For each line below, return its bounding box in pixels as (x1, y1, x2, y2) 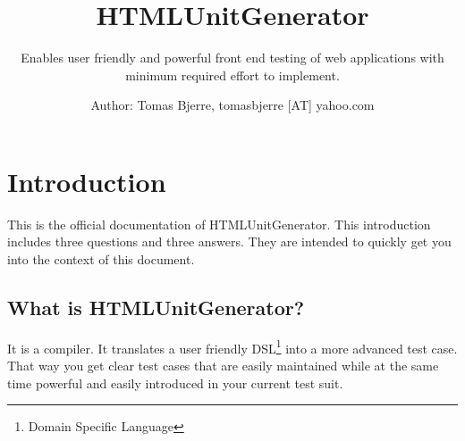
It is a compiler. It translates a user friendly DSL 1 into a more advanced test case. (7, 336, 458, 357)
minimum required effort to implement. (125, 65, 340, 84)
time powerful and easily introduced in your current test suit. (7, 373, 343, 392)
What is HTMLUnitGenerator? (7, 294, 305, 321)
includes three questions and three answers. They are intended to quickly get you (7, 232, 452, 251)
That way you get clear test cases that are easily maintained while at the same (7, 356, 439, 375)
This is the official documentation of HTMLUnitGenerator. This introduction (7, 214, 431, 233)
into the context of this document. (7, 250, 195, 269)
